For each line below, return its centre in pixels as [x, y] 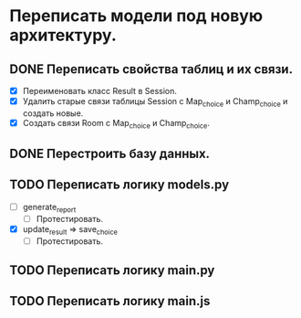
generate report [49, 208]
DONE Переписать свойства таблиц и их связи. [151, 69]
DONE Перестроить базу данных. [110, 154]
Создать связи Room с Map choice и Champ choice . [116, 124]
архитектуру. [63, 35]
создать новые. [53, 113]
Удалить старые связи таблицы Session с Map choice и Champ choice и [155, 102]
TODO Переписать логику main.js [110, 301]
